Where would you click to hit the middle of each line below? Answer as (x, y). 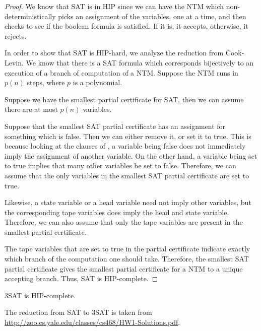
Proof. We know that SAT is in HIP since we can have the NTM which (114, 6)
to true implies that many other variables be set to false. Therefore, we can (120, 165)
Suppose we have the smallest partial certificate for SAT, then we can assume (124, 99)
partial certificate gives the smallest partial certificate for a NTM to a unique (124, 268)
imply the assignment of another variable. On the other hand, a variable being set (131, 155)
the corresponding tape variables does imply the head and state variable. (117, 212)
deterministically (30, 16)
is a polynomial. (97, 82)
